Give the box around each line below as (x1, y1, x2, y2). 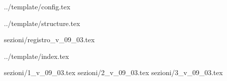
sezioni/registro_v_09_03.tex (4, 34, 95, 45)
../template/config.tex (4, 1, 71, 11)
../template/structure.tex (4, 18, 80, 28)
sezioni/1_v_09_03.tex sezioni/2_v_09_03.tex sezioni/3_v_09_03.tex (4, 67, 223, 78)
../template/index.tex (4, 51, 69, 61)
